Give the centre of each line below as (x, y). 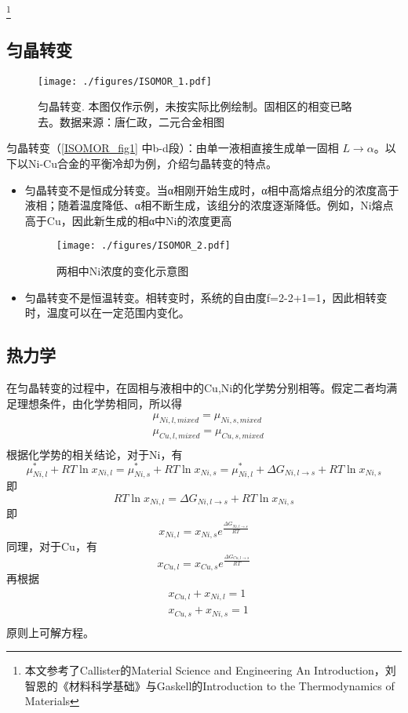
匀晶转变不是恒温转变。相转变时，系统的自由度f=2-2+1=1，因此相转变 (206, 297)
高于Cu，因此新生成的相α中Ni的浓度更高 (128, 220)
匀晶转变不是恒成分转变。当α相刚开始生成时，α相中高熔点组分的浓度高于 (212, 189)
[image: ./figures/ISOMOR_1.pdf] (125, 81)
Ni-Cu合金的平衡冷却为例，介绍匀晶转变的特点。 (152, 163)
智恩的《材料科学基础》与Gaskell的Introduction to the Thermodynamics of (209, 685)
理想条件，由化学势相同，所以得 (99, 403)
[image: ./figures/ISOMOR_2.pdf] (143, 246)
